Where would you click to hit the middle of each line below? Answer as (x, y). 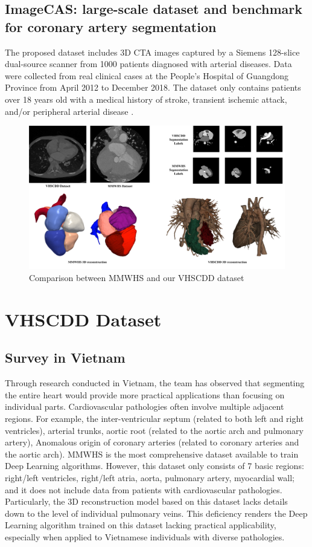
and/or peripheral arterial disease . (69, 111)
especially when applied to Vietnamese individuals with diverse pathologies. (145, 536)
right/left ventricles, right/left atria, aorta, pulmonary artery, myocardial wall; (150, 477)
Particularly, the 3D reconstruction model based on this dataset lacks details (146, 501)
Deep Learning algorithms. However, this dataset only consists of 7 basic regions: (154, 466)
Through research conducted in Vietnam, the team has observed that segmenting (155, 383)
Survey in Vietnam (65, 358)
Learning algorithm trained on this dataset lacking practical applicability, (141, 525)
